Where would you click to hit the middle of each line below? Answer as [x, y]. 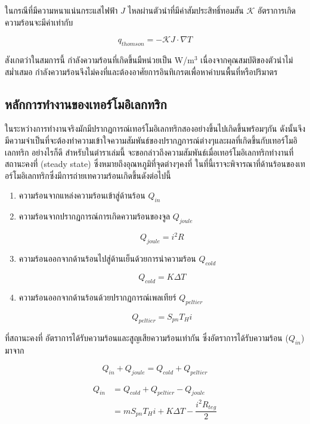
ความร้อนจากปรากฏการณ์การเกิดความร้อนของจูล [94, 216]
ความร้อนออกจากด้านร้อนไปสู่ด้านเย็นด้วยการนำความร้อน [107, 259]
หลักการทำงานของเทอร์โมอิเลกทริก [86, 103]
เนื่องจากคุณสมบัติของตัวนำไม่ [247, 59]
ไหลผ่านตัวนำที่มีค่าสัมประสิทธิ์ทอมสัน [186, 10]
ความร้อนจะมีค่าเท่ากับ [39, 22]
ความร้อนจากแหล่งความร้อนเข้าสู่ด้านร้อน [82, 195]
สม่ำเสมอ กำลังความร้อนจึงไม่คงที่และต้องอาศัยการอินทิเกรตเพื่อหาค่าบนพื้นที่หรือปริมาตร [141, 71]
